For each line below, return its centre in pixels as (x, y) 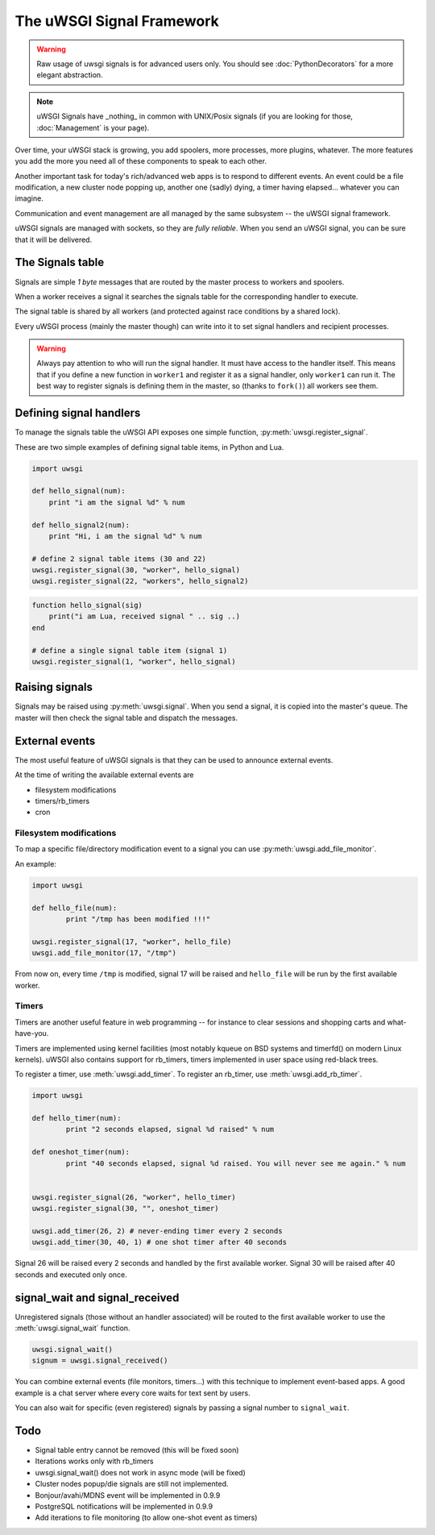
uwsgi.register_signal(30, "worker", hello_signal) (136, 570)
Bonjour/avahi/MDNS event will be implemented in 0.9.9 (128, 1495)
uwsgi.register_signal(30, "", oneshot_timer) (125, 1208)
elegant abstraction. (70, 75)
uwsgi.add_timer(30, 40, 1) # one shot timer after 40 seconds (159, 1242)
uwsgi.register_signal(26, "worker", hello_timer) (134, 1197)
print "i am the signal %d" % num (117, 502)
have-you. (32, 1034)
